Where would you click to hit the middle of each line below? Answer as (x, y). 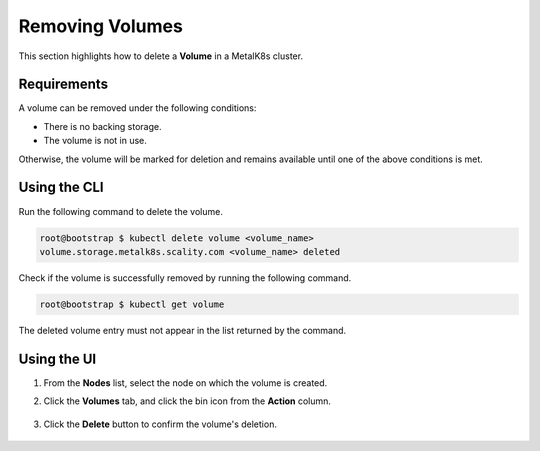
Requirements (63, 84)
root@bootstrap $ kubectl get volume (132, 304)
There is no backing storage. (102, 126)
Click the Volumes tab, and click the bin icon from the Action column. (187, 401)
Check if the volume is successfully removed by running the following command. (185, 277)
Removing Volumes (101, 26)
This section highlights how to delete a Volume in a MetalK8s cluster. (161, 56)
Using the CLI (61, 187)
